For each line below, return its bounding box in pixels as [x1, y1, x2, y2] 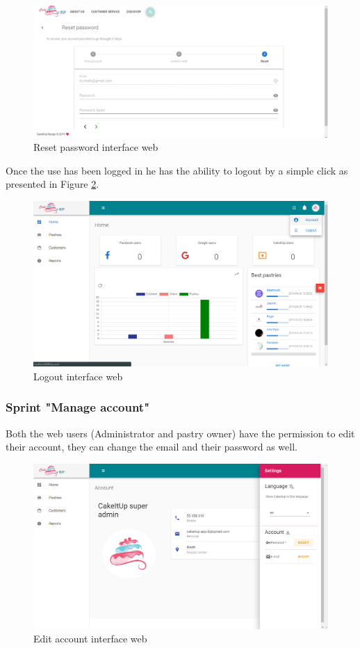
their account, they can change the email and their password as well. [6, 439, 297, 454]
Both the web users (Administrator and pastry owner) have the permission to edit [6, 426, 355, 440]
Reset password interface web [33, 140, 158, 154]
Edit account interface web [33, 631, 147, 646]
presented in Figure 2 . [6, 177, 99, 191]
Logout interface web [33, 368, 123, 383]
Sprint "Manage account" [6, 398, 149, 416]
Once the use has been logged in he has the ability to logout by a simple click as [6, 163, 348, 177]
